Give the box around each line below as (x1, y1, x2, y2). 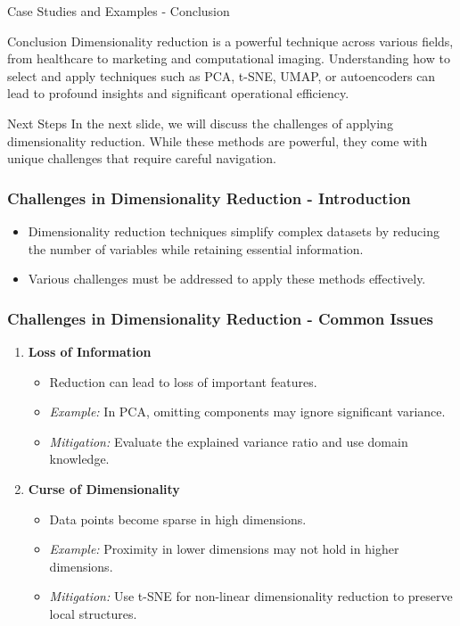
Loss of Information (28, 342, 152, 360)
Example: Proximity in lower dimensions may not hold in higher (49, 540, 399, 558)
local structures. (49, 604, 137, 622)
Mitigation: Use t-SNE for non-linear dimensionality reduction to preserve (49, 587, 453, 605)
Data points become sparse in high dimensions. (49, 509, 307, 528)
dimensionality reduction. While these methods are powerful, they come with (7, 131, 428, 150)
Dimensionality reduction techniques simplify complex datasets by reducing (28, 221, 439, 240)
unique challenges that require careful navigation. (7, 149, 277, 168)
